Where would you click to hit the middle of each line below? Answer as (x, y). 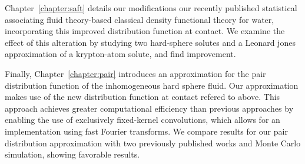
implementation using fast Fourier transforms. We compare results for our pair (146, 131)
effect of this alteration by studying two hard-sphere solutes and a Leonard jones (150, 42)
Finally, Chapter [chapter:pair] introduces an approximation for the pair (135, 73)
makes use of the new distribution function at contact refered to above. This (142, 97)
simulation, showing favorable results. (72, 154)
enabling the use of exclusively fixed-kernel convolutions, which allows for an (142, 120)
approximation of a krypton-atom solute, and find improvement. (120, 54)
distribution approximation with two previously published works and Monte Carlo (153, 143)
